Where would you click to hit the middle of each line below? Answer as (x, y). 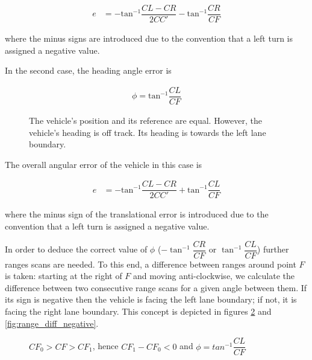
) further (273, 249)
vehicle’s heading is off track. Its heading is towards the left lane (148, 132)
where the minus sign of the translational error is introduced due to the (137, 214)
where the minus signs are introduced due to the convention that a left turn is (149, 38)
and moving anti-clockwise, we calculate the (214, 276)
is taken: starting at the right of (64, 276)
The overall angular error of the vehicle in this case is (104, 164)
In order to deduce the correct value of (76, 249)
